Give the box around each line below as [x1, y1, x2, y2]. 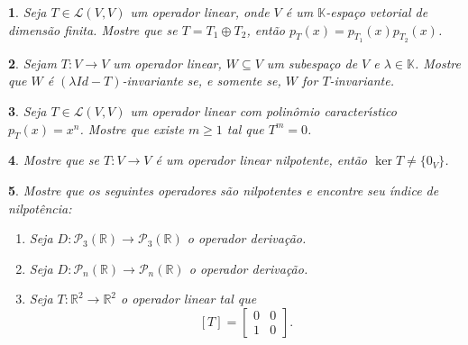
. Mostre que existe [79, 119, 184, 138]
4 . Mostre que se [8, 150, 99, 169]
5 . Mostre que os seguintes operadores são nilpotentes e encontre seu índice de [8, 180, 439, 199]
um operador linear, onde [130, 3, 270, 21]
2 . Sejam [8, 53, 57, 72]
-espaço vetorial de [326, 3, 428, 21]
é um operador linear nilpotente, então [155, 150, 368, 169]
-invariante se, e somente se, [122, 71, 281, 90]
